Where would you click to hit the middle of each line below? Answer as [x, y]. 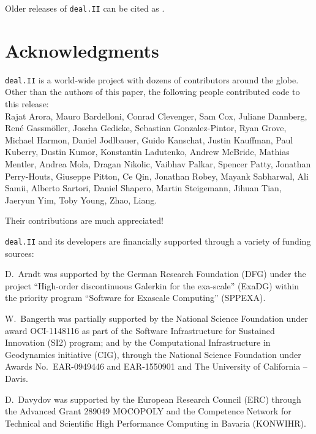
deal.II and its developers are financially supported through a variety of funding [158, 241]
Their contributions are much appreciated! [84, 220]
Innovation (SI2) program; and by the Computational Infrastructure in [138, 342]
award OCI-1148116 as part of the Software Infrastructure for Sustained [140, 330]
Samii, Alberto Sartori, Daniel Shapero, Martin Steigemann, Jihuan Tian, [143, 188]
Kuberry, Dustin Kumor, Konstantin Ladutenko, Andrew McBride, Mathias [147, 152]
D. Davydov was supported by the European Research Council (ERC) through [153, 399]
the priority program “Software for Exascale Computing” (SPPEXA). [135, 298]
